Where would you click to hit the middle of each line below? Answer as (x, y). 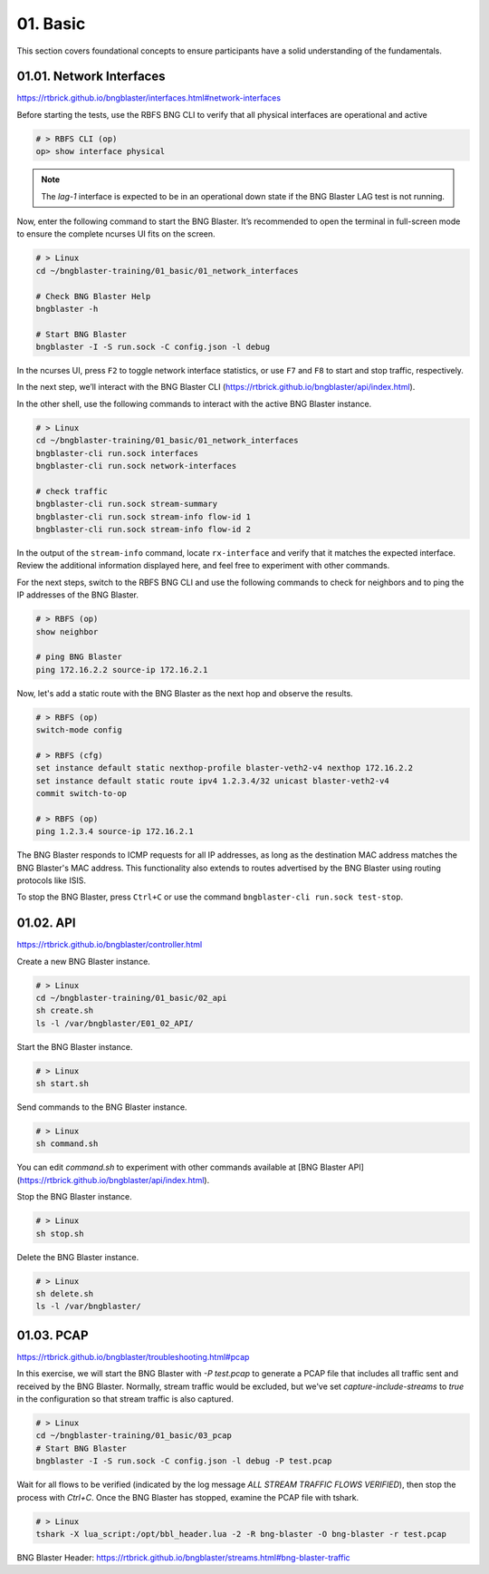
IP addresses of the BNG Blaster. (78, 595)
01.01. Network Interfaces (91, 77)
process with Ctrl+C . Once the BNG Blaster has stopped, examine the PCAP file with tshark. (188, 1497)
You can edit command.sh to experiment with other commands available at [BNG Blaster (182, 1167)
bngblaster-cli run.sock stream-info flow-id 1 (143, 516)
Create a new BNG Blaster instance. (84, 961)
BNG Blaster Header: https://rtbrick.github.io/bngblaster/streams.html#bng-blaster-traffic (183, 1557)
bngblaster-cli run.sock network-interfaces (136, 466)
